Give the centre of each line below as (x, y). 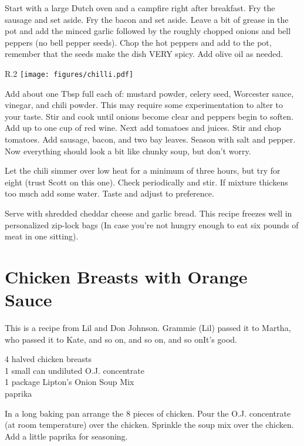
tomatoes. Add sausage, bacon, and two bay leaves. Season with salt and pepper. (150, 139)
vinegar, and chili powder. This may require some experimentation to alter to (144, 105)
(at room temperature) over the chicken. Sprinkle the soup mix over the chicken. (149, 425)
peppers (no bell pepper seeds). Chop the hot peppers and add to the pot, (138, 42)
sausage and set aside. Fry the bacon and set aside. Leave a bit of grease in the (147, 19)
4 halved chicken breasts (48, 359)
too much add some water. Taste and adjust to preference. (109, 193)
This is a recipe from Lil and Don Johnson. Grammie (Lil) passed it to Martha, (148, 328)
